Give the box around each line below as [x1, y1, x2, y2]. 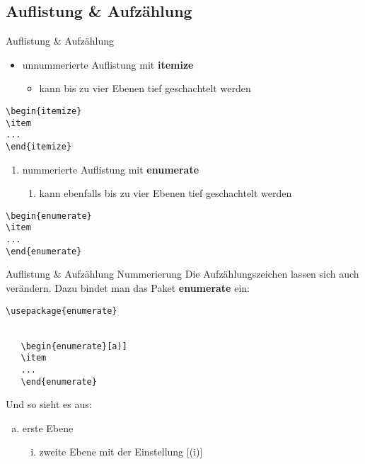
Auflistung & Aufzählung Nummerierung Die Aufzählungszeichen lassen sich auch [6, 266, 359, 281]
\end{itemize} [6, 141, 72, 152]
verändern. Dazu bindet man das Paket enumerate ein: [6, 281, 250, 295]
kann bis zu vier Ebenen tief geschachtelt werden [39, 81, 251, 96]
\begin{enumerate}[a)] [21, 341, 127, 351]
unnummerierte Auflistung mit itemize [22, 57, 194, 72]
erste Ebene [22, 420, 74, 435]
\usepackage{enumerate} [6, 305, 117, 316]
